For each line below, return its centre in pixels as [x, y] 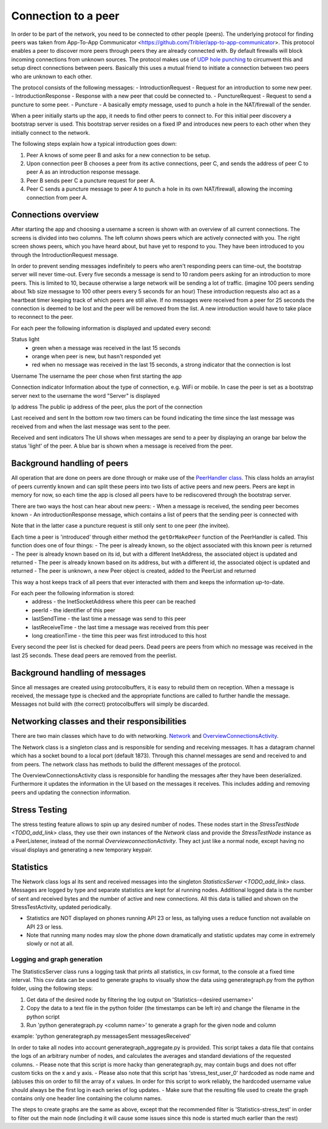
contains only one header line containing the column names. [87, 1099]
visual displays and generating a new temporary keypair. [82, 850]
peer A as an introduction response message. [84, 172]
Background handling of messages [79, 673]
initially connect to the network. [51, 132]
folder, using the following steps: [52, 988]
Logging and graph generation [57, 960]
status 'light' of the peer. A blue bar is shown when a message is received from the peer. [122, 446]
